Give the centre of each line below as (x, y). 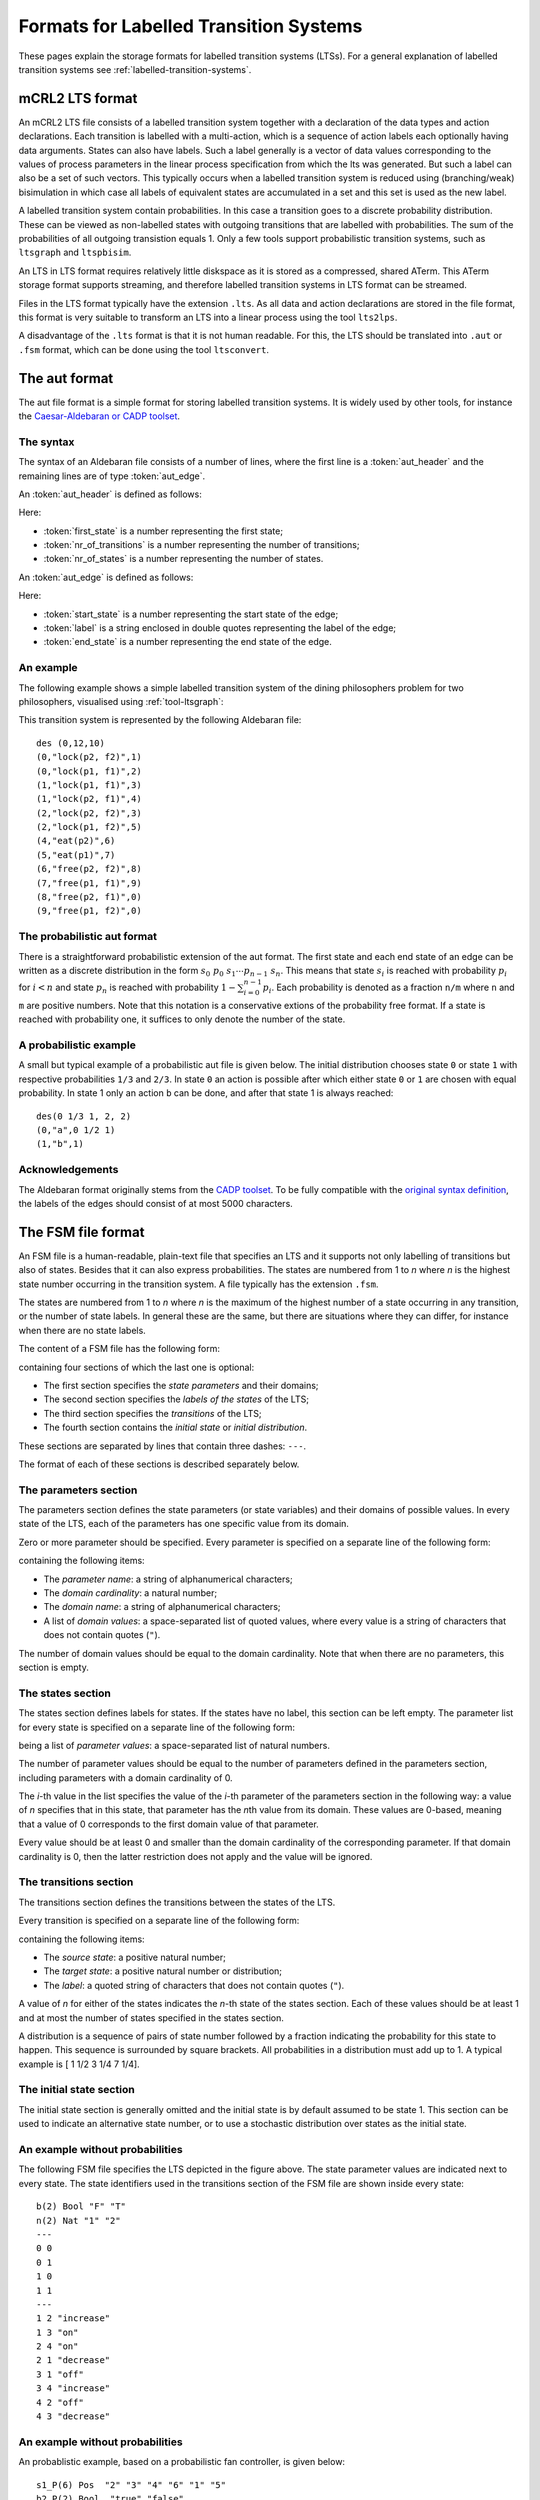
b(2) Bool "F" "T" (81, 2206)
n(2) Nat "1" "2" (78, 2220)
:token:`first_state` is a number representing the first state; (163, 531)
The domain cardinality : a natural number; (130, 1593)
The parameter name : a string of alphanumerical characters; (168, 1579)
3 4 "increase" (73, 2388)
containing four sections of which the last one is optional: (136, 1367)
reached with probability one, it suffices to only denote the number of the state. (182, 1019)
